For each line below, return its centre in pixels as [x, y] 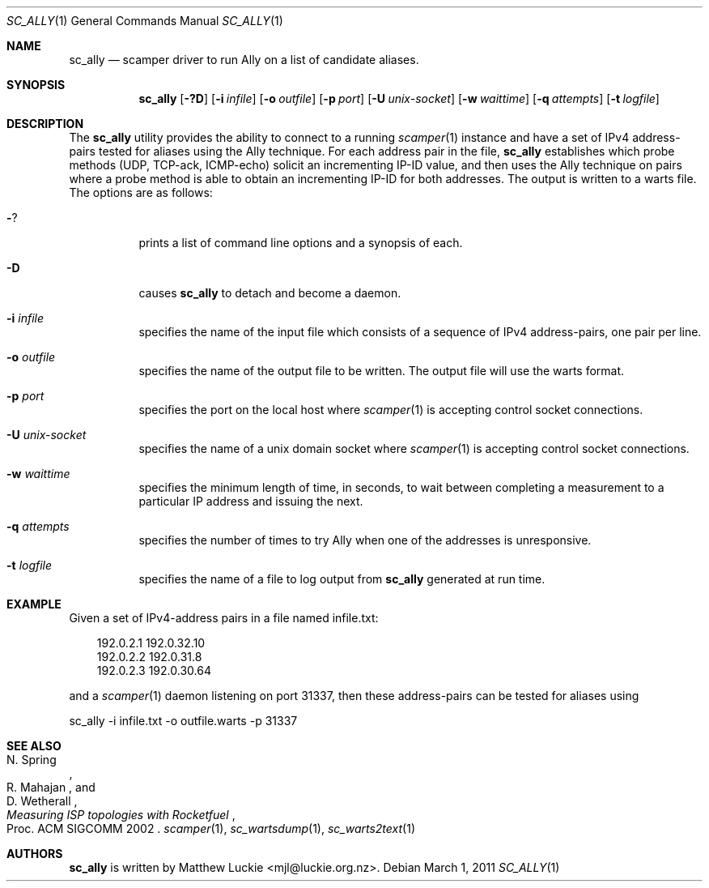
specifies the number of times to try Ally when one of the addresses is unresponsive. [365, 540]
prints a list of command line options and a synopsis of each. [301, 243]
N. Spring [32, 760]
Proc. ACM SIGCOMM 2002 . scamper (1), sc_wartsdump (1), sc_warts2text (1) [211, 828]
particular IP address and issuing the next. [251, 501]
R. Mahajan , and [51, 787]
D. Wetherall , [42, 801]
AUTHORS [35, 854]
